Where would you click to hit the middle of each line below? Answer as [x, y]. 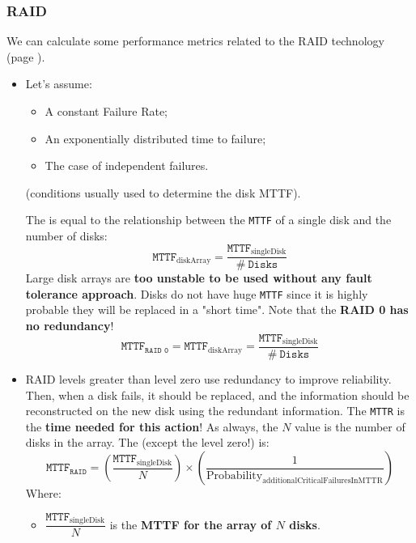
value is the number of [350, 426]
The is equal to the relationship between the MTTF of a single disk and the [208, 220]
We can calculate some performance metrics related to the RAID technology [195, 41]
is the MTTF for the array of [191, 524]
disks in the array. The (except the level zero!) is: [147, 442]
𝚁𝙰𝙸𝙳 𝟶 [157, 350]
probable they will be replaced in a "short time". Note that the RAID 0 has [217, 310]
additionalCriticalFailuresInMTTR [323, 481]
